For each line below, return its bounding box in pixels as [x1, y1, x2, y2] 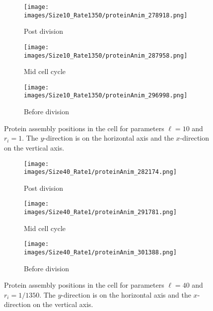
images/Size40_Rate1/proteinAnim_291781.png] [24, 209, 177, 216]
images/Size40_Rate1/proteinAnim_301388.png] [24, 248, 177, 256]
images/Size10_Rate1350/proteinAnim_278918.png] [24, 11, 188, 19]
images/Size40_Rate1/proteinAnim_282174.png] [24, 168, 177, 176]
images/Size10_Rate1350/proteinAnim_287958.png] [24, 52, 188, 59]
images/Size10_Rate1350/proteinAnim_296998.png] [24, 92, 188, 99]
